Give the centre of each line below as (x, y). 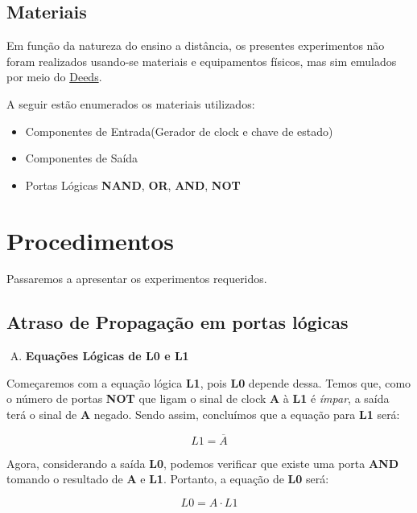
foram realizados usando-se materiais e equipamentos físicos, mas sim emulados (202, 61)
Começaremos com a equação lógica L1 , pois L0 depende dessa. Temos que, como (209, 382)
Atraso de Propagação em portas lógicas (178, 322)
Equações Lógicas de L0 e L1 (107, 356)
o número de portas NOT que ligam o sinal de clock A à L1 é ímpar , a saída (198, 398)
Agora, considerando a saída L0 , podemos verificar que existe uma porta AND (203, 463)
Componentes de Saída (82, 158)
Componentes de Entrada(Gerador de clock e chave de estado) (179, 131)
